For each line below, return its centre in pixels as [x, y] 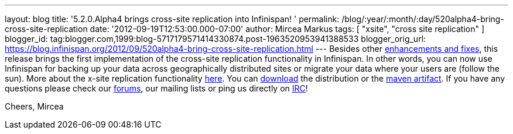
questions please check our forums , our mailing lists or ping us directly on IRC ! [156, 88]
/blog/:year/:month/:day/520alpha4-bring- [423, 19]
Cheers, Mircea [34, 106]
